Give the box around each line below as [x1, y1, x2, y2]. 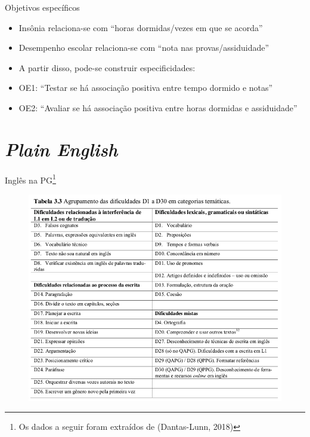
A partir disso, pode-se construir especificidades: [18, 61, 196, 74]
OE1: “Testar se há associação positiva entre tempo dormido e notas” [18, 81, 273, 94]
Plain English [5, 136, 118, 161]
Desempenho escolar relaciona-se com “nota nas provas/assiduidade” [18, 41, 269, 54]
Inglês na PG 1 [5, 172, 56, 186]
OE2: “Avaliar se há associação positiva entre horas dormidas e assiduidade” [18, 101, 297, 114]
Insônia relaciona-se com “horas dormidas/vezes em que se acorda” [18, 21, 263, 33]
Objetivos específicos [5, 1, 80, 13]
